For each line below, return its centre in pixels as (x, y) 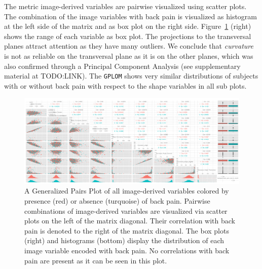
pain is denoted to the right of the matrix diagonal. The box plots (127, 230)
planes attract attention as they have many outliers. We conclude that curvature (129, 46)
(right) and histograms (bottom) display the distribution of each (124, 240)
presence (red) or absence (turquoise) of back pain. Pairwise (117, 200)
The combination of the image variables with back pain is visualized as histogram (130, 16)
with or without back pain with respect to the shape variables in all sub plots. (125, 85)
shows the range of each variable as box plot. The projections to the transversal (128, 36)
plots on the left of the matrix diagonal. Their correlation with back (130, 221)
